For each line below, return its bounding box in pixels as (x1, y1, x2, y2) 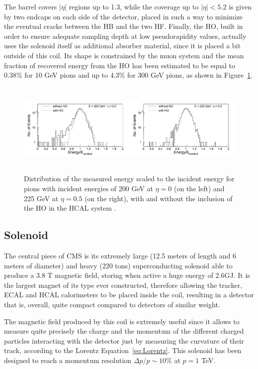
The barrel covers (4, 1, 57, 11)
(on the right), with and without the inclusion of (85, 193, 233, 203)
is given (229, 1, 252, 11)
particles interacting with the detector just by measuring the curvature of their (4, 335, 244, 346)
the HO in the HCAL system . (24, 203, 116, 213)
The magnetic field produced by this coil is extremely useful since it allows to (4, 316, 240, 326)
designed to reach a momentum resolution (4, 355, 132, 365)
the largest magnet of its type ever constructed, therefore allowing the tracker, (4, 279, 243, 290)
